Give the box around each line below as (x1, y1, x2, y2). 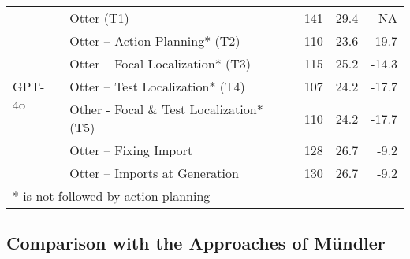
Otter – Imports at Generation (69, 164, 239, 182)
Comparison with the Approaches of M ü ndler (6, 231, 386, 255)
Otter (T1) (69, 9, 129, 27)
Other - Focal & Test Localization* (69, 100, 263, 118)
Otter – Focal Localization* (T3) (69, 54, 252, 72)
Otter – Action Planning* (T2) (69, 31, 240, 50)
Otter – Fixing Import (69, 141, 193, 159)
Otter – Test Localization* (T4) (69, 77, 245, 95)
